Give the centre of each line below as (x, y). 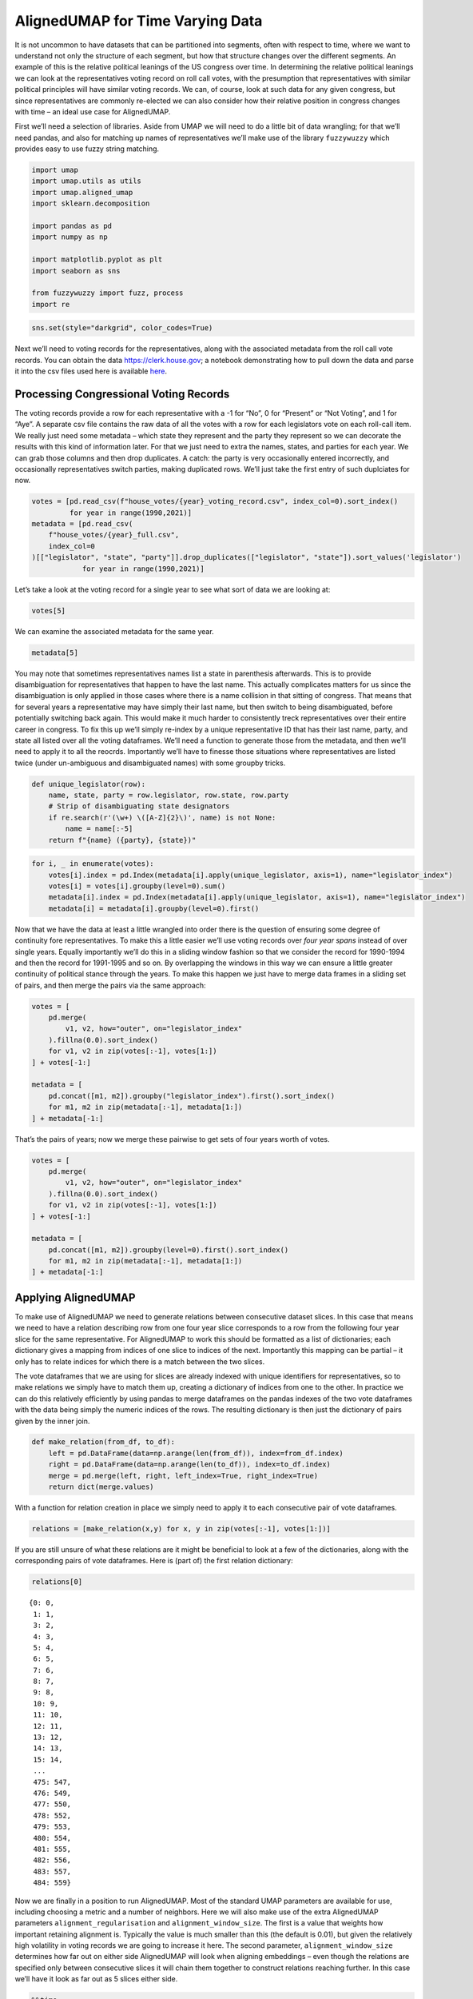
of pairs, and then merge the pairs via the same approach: (111, 985)
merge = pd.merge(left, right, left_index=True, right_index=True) (183, 1476)
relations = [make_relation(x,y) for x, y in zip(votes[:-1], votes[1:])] (181, 1529)
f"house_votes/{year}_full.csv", (114, 535)
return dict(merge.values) (101, 1487)
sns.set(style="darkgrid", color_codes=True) (122, 328)
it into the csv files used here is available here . (91, 371)
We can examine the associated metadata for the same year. (115, 631)
